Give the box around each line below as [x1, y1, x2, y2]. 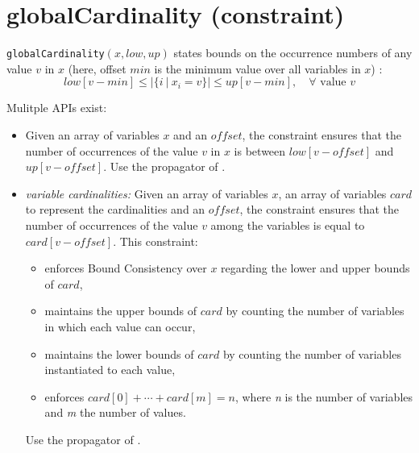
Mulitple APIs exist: [6, 99, 107, 116]
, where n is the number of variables [234, 388, 413, 405]
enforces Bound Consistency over [44, 260, 207, 276]
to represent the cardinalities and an [25, 201, 205, 218]
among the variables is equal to [210, 216, 365, 233]
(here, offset [68, 60, 127, 77]
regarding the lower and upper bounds [221, 260, 410, 276]
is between [234, 142, 286, 159]
